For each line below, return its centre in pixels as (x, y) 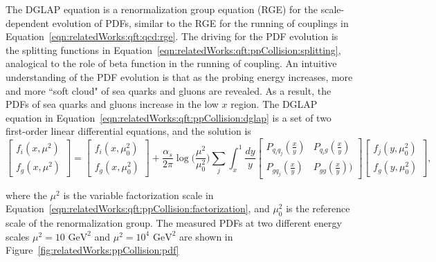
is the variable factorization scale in (138, 195)
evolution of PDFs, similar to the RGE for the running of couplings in (200, 22)
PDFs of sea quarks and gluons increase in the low (112, 104)
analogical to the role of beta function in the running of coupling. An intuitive (171, 63)
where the (26, 195)
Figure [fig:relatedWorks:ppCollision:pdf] (92, 250)
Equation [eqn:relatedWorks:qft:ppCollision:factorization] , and (138, 208)
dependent (28, 22)
